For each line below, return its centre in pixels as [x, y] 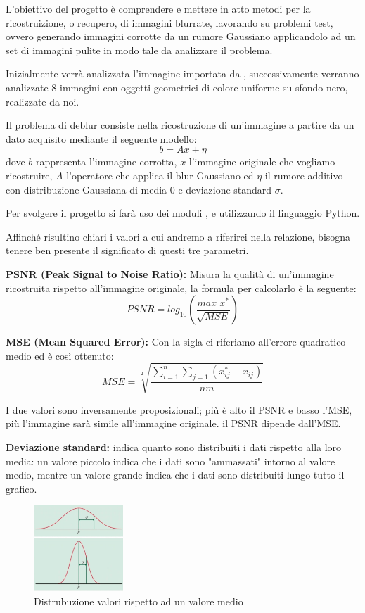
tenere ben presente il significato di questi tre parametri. [127, 250]
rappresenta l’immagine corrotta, [106, 162]
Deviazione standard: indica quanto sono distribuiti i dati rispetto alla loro [174, 447]
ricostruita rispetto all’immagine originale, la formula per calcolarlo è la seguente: [181, 287]
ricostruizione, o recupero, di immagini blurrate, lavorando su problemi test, [169, 22]
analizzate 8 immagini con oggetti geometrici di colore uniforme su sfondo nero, [177, 87]
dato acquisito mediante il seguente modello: [101, 138]
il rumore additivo [304, 175]
